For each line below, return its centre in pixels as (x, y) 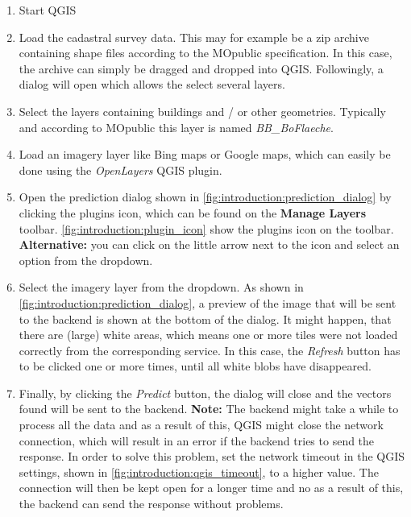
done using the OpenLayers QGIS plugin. (120, 170)
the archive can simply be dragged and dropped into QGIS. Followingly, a (201, 68)
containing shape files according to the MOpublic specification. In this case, (205, 53)
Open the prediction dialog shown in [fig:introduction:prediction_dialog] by (205, 197)
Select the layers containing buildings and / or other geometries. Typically (202, 111)
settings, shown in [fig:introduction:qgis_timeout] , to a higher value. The (199, 472)
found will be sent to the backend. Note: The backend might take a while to (209, 409)
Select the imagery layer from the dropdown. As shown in (161, 287)
